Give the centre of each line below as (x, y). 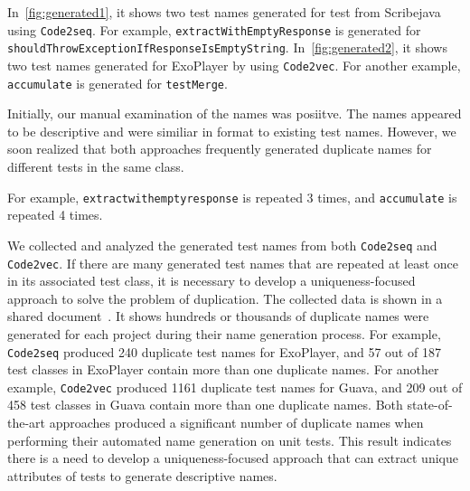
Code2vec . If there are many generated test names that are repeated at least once (233, 263)
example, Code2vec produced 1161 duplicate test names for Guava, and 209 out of (235, 387)
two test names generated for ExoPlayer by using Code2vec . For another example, (234, 65)
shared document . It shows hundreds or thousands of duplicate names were (218, 316)
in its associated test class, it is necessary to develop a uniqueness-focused (211, 281)
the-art (27, 423)
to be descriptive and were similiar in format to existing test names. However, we (232, 131)
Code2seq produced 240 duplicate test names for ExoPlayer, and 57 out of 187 (224, 351)
